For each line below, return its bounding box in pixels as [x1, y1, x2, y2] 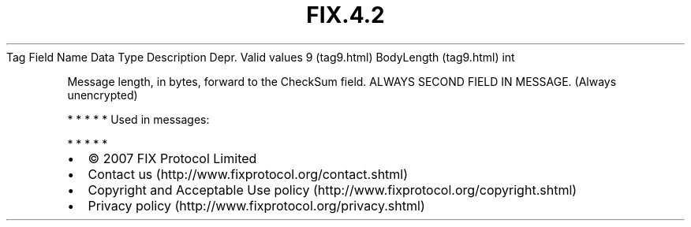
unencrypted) [67, 87, 138, 102]
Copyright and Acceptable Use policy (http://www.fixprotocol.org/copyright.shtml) [88, 181, 577, 198]
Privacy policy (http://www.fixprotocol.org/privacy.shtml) [88, 197, 425, 214]
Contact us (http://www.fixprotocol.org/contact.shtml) [88, 166, 409, 182]
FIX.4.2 [306, 2, 385, 28]
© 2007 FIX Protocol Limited [88, 150, 257, 166]
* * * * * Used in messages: [67, 112, 210, 126]
